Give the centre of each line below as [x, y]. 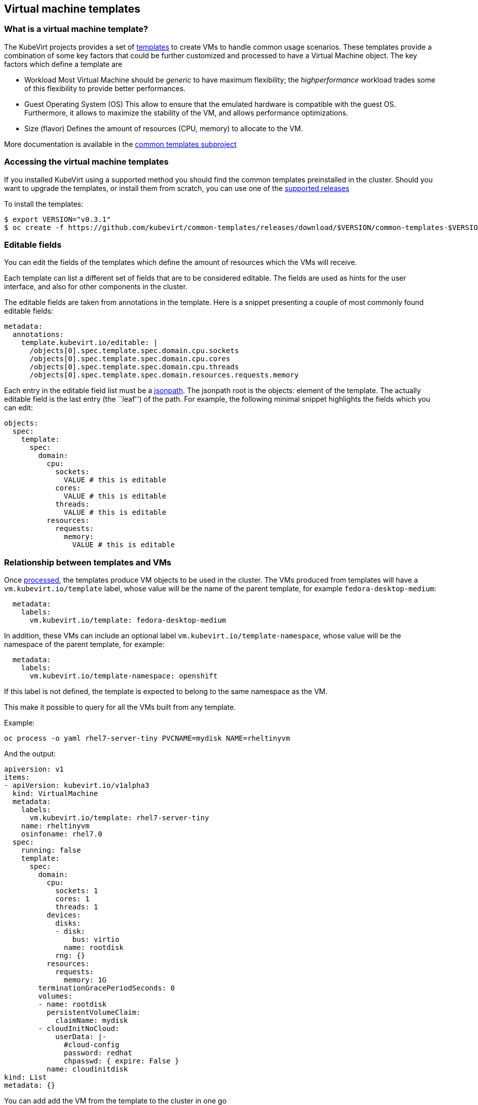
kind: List [26, 1077]
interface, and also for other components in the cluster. [96, 287]
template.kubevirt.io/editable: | [89, 343]
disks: [68, 923]
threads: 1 [77, 907]
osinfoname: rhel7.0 [62, 834]
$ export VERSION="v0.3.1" [57, 219]
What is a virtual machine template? [76, 29]
